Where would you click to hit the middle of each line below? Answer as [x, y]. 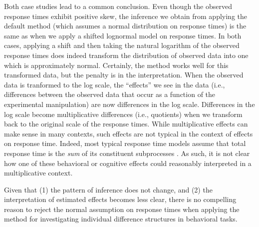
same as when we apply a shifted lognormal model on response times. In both [123, 35]
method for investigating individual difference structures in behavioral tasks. [121, 219]
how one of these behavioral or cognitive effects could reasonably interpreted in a [128, 163]
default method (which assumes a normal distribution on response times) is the [125, 26]
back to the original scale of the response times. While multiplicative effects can [126, 124]
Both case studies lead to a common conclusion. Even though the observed [118, 6]
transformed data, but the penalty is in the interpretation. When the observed [124, 75]
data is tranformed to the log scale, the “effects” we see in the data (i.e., [115, 84]
